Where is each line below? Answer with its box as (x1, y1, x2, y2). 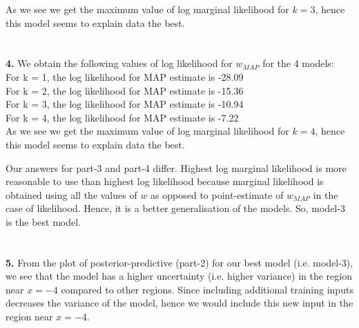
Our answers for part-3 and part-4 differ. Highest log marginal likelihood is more (6, 160, 347, 175)
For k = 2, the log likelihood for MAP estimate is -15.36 (6, 83, 244, 97)
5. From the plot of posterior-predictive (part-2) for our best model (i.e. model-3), (6, 255, 353, 269)
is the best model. (6, 214, 81, 229)
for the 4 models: (262, 56, 334, 70)
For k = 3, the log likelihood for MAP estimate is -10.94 (6, 97, 244, 111)
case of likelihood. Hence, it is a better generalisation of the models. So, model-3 (6, 201, 345, 215)
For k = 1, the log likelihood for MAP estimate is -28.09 (6, 69, 244, 84)
